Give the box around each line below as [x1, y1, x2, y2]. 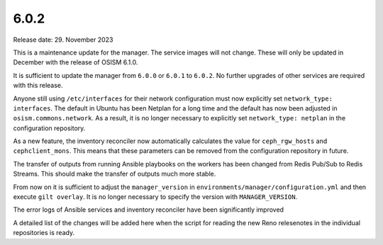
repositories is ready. [13, 229, 74, 237]
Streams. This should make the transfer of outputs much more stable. [13, 170, 216, 178]
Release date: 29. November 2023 [13, 35, 113, 44]
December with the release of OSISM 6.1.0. [13, 58, 138, 67]
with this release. [13, 81, 63, 90]
